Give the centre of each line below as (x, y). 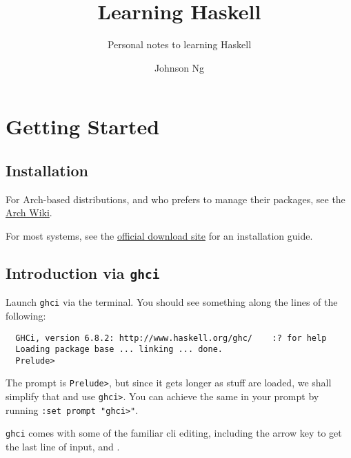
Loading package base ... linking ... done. (119, 350)
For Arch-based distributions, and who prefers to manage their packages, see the (175, 199)
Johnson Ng (179, 67)
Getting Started (83, 126)
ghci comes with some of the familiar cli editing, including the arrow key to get (174, 433)
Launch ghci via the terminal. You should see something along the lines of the (172, 302)
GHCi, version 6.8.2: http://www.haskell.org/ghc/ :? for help (171, 338)
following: (26, 315)
